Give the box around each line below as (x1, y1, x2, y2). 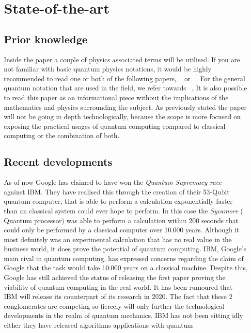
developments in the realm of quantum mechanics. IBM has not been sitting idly (4, 310, 243, 320)
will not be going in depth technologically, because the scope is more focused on (4, 111, 241, 122)
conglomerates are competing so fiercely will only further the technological (4, 300, 224, 311)
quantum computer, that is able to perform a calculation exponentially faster (4, 196, 233, 206)
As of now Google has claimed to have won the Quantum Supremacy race (4, 177, 222, 187)
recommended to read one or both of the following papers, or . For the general (4, 73, 245, 83)
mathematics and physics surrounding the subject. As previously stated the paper (4, 102, 247, 112)
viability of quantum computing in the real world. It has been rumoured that (4, 281, 233, 292)
